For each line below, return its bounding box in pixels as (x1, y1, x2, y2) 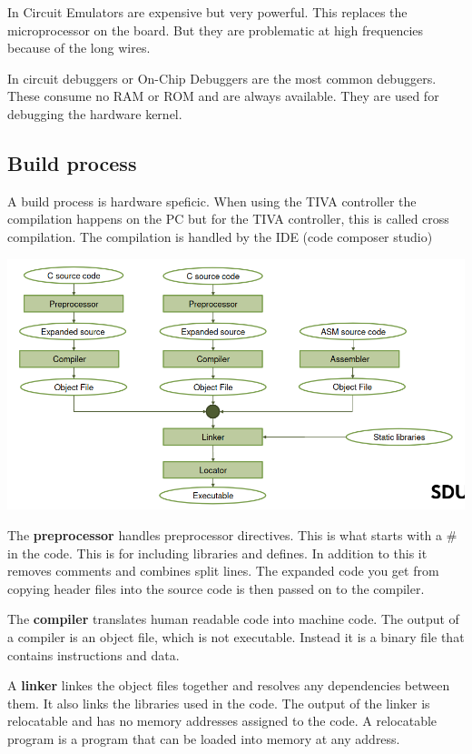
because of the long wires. (7, 38, 151, 57)
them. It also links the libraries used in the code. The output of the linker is (7, 693, 430, 712)
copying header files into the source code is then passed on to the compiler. (7, 578, 425, 598)
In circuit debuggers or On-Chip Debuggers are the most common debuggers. (7, 68, 437, 87)
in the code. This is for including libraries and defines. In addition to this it (7, 543, 428, 562)
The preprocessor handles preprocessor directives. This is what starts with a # (7, 526, 457, 545)
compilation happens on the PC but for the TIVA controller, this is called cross (7, 209, 449, 228)
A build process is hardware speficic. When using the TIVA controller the (7, 191, 417, 210)
